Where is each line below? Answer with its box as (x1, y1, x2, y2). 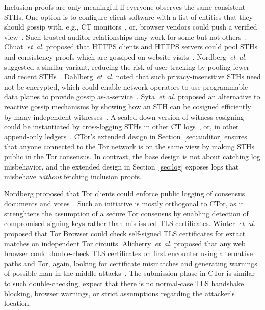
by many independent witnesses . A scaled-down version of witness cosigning (4, 111, 244, 122)
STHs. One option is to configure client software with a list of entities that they (4, 11, 253, 22)
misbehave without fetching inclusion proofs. (4, 171, 142, 182)
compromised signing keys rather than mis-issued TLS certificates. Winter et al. (4, 218, 256, 229)
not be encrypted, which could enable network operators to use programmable (4, 81, 248, 92)
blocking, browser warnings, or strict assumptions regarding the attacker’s (4, 288, 235, 298)
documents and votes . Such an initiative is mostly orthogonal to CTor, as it (4, 198, 244, 209)
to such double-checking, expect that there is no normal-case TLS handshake (4, 278, 244, 289)
